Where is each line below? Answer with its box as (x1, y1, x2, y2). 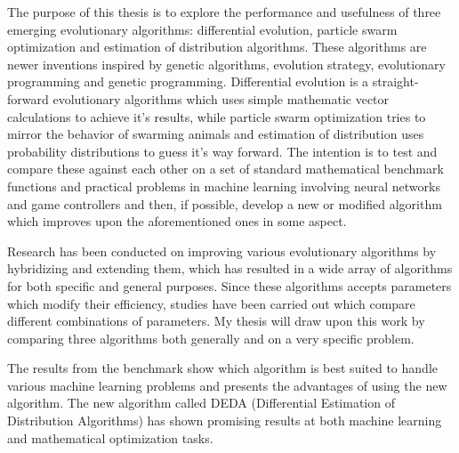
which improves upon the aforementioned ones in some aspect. (7, 212, 347, 231)
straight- (372, 72, 419, 91)
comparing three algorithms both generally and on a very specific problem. (7, 328, 415, 347)
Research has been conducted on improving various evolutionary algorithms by (7, 241, 437, 260)
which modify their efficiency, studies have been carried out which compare (7, 294, 415, 312)
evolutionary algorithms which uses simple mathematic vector (52, 89, 390, 108)
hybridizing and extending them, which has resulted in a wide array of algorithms (7, 259, 453, 278)
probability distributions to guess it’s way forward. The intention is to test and (7, 142, 438, 160)
